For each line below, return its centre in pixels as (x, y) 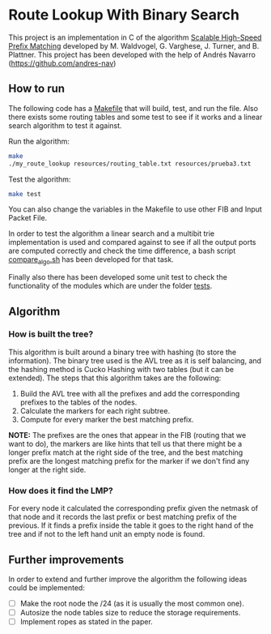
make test (25, 194)
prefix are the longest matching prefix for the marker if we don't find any (129, 461)
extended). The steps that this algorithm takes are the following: (115, 378)
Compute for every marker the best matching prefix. (107, 419)
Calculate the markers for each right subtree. (95, 410)
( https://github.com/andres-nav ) (62, 63)
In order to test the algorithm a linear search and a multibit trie (112, 233)
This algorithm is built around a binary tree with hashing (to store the (123, 352)
